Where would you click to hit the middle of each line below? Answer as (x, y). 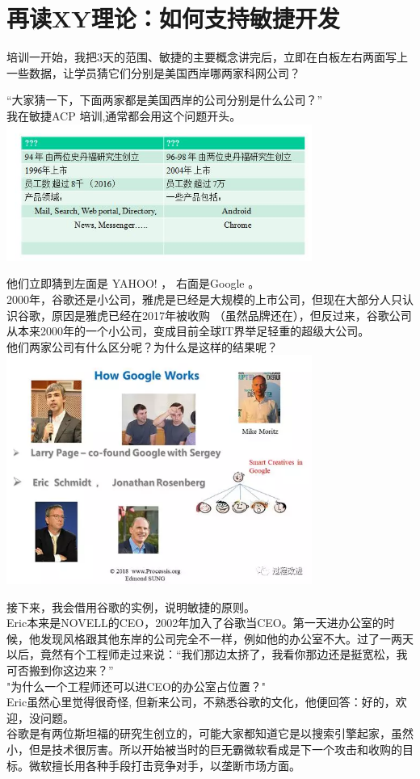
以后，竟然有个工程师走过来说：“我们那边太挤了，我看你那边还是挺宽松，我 (207, 654)
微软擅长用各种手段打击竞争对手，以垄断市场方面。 (164, 765)
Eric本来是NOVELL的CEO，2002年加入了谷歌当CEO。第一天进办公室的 (195, 623)
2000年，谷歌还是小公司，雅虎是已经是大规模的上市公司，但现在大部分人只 (204, 299)
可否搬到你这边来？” (60, 670)
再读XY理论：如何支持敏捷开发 (173, 18)
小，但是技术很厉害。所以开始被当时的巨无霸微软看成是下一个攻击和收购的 (204, 749)
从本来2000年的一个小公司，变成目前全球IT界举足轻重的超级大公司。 (188, 331)
